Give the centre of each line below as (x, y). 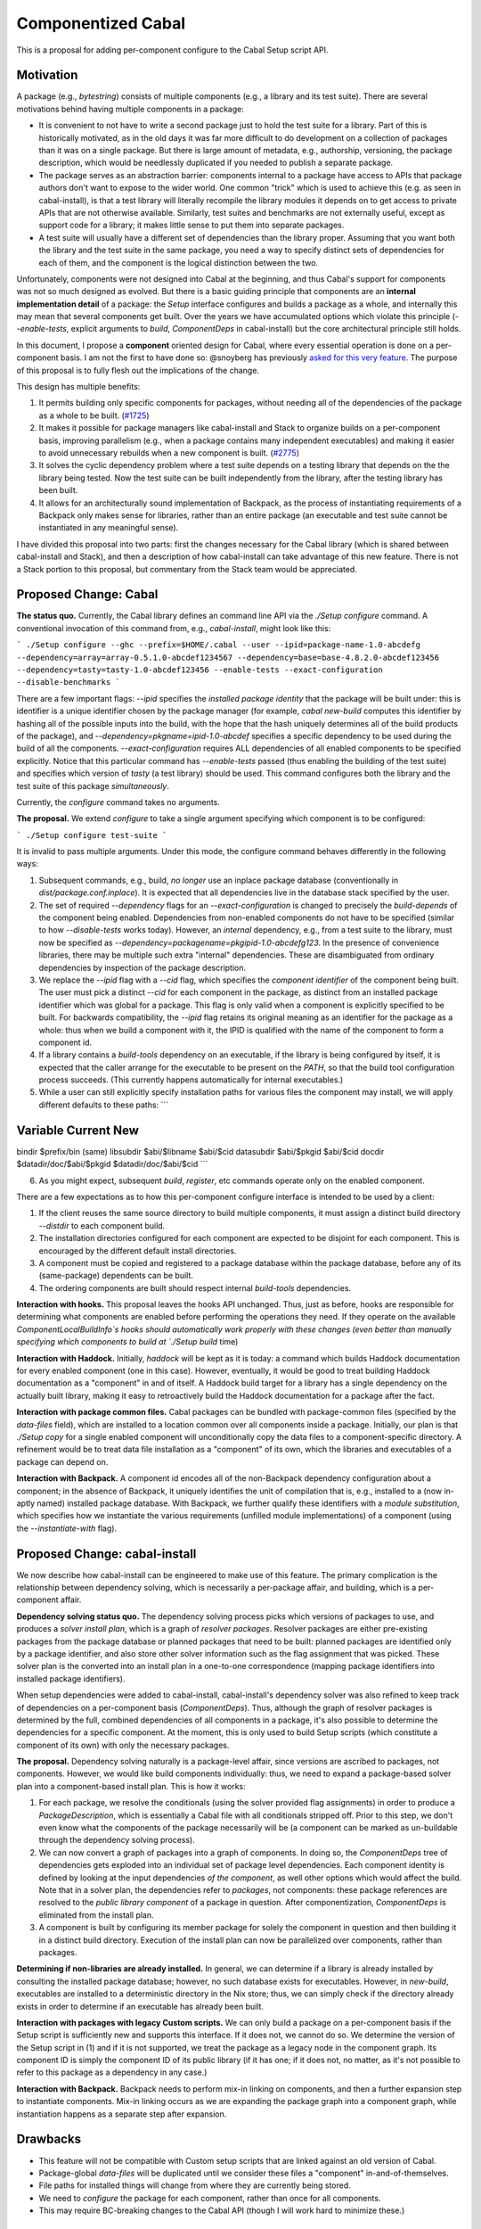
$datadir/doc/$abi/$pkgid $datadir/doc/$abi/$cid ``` (112, 1164)
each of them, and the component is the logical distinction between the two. (179, 262)
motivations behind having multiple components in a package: (130, 109)
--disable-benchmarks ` (68, 683)
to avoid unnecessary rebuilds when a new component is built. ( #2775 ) (169, 453)
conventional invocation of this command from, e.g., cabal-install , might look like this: (174, 628)
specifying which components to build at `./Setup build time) (127, 1342)
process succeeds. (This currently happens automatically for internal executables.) (191, 1080)
